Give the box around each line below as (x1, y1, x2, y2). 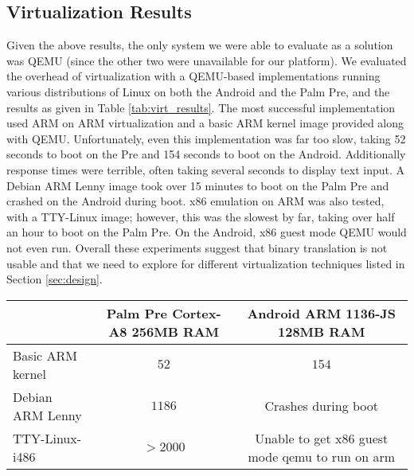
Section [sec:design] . (6, 271, 103, 287)
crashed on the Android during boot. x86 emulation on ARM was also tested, (6, 193, 385, 209)
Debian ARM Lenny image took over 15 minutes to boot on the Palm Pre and (6, 177, 389, 193)
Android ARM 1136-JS (247, 303, 396, 322)
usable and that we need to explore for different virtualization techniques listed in (6, 255, 405, 271)
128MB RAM (277, 322, 365, 341)
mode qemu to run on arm (248, 447, 395, 466)
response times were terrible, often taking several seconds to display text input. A (6, 161, 405, 178)
